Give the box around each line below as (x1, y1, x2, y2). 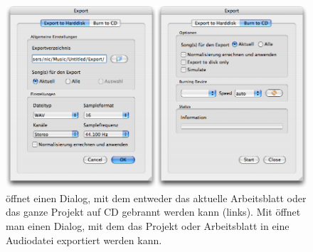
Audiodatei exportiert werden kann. (6, 232, 162, 247)
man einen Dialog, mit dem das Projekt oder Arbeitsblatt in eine (6, 219, 290, 233)
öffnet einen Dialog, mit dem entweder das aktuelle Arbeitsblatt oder (6, 190, 307, 205)
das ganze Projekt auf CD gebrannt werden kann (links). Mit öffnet (6, 204, 301, 219)
